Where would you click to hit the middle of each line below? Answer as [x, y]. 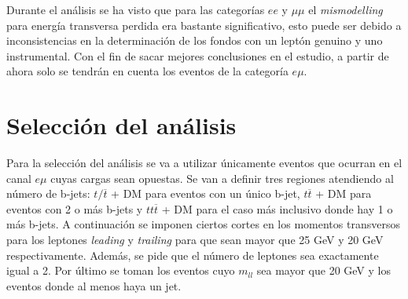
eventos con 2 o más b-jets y [75, 208]
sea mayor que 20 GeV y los [323, 270]
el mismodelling [346, 9]
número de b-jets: [48, 193]
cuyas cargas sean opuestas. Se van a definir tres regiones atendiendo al [222, 178]
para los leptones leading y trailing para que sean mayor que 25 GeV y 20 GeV [195, 240]
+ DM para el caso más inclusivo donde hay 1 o [277, 208]
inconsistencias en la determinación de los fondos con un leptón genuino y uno [195, 40]
